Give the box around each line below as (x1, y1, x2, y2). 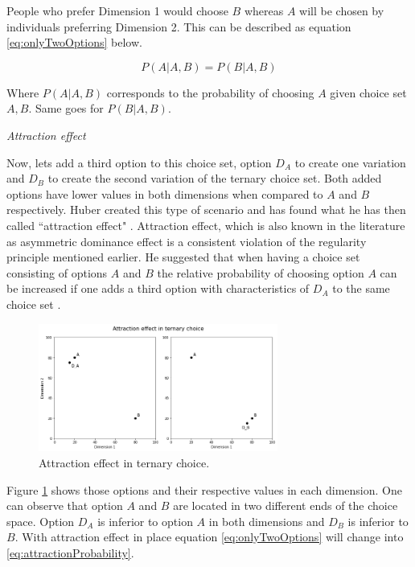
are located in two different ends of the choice (173, 497, 398, 514)
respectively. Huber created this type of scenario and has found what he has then (6, 201, 406, 218)
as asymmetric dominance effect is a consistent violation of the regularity (6, 232, 367, 249)
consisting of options (6, 264, 108, 281)
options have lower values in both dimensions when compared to (6, 185, 323, 202)
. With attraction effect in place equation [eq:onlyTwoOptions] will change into (14, 528, 404, 545)
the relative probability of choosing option (157, 264, 364, 281)
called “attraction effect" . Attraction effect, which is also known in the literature (6, 216, 405, 233)
